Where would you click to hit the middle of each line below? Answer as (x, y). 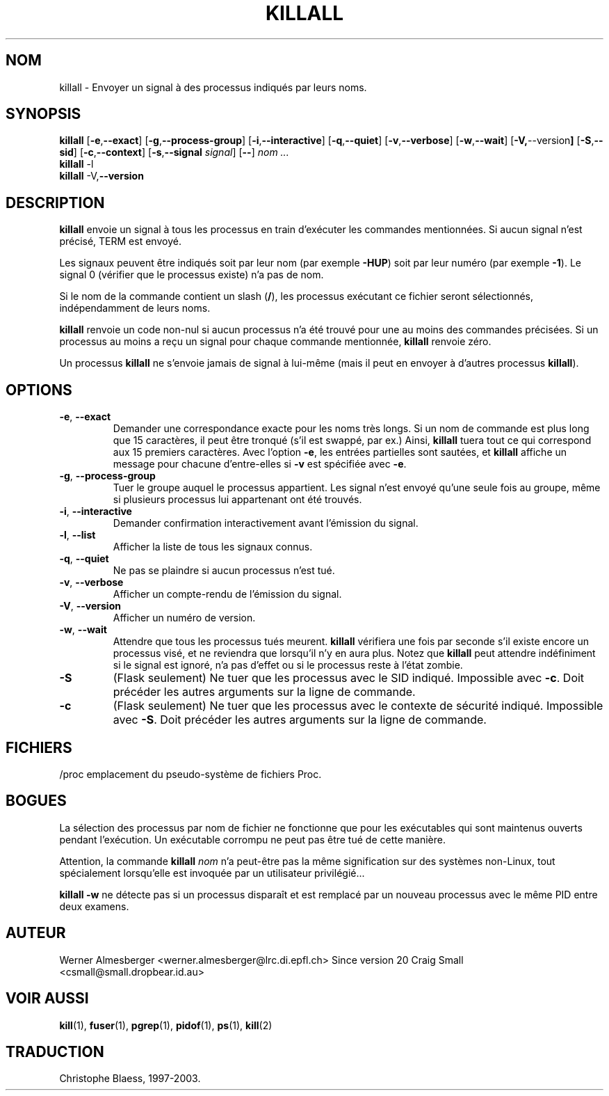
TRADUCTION (55, 1051)
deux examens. (94, 906)
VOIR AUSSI (47, 999)
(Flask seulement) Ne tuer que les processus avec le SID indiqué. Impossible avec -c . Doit (349, 678)
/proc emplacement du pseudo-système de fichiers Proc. (190, 774)
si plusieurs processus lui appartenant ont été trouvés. (237, 500)
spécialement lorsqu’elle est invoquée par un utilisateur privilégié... (212, 873)
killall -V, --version (101, 176)
